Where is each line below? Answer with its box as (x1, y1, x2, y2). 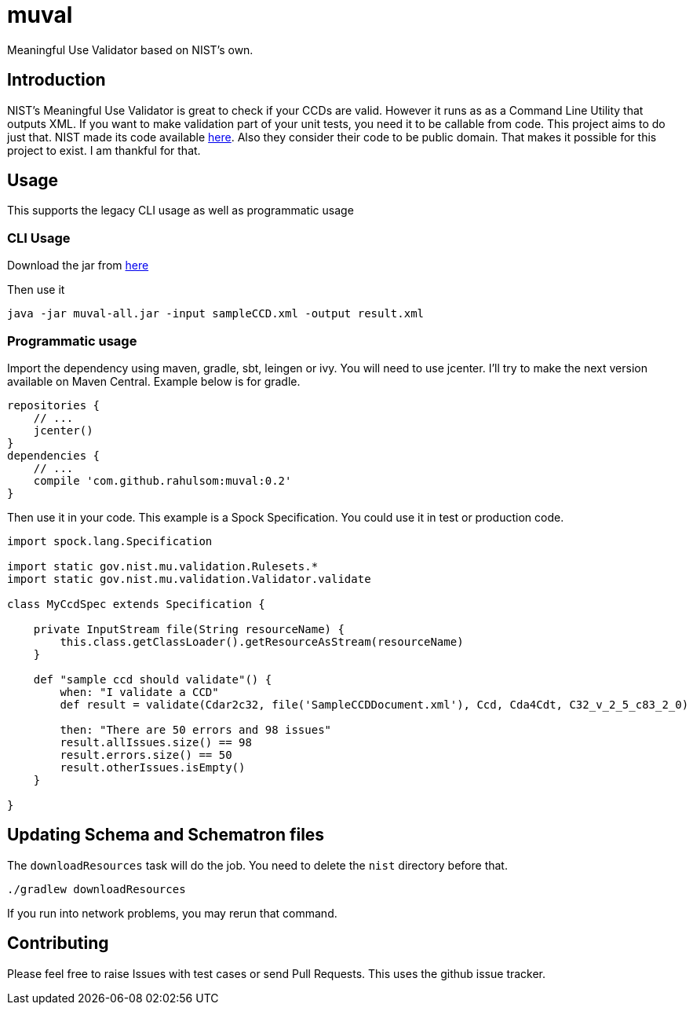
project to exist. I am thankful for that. (7, 143, 201, 157)
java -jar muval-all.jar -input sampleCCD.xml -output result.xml (7, 307, 425, 321)
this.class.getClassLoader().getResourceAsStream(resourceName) (60, 635, 464, 648)
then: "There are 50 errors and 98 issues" (60, 723, 332, 736)
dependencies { (7, 449, 100, 462)
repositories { (7, 398, 100, 412)
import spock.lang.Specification (7, 534, 213, 548)
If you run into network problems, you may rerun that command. (7, 906, 337, 920)
